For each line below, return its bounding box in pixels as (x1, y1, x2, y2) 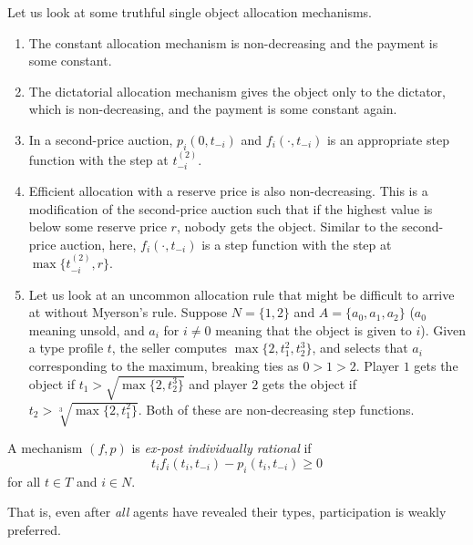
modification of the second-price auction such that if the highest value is (28, 199, 433, 218)
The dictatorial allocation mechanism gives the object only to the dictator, (28, 81, 446, 100)
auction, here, (60, 234, 137, 253)
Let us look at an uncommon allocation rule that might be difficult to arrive (28, 284, 455, 303)
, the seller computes (111, 338, 228, 357)
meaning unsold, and (28, 320, 145, 339)
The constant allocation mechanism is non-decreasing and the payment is (28, 33, 438, 52)
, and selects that (312, 338, 408, 357)
